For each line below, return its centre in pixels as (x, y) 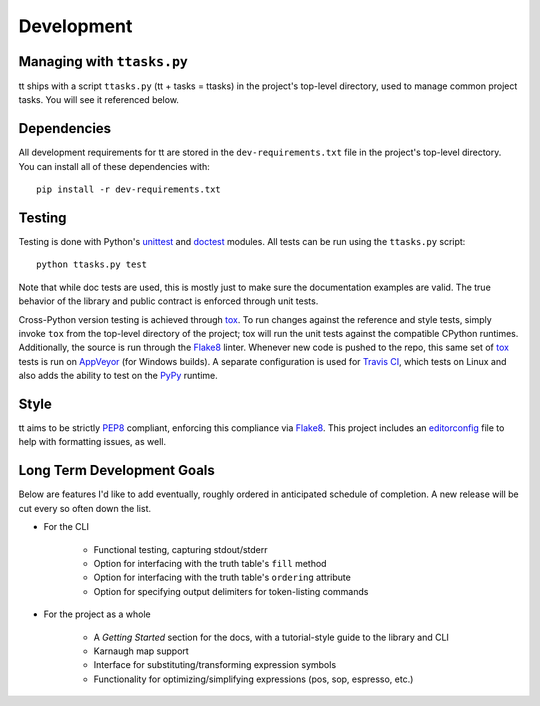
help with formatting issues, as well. (92, 442)
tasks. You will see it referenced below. (99, 100)
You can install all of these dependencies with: (114, 166)
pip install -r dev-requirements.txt (129, 189)
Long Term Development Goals (116, 470)
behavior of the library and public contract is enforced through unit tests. (168, 301)
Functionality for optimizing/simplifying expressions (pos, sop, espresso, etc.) (253, 679)
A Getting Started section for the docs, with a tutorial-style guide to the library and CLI (271, 637)
